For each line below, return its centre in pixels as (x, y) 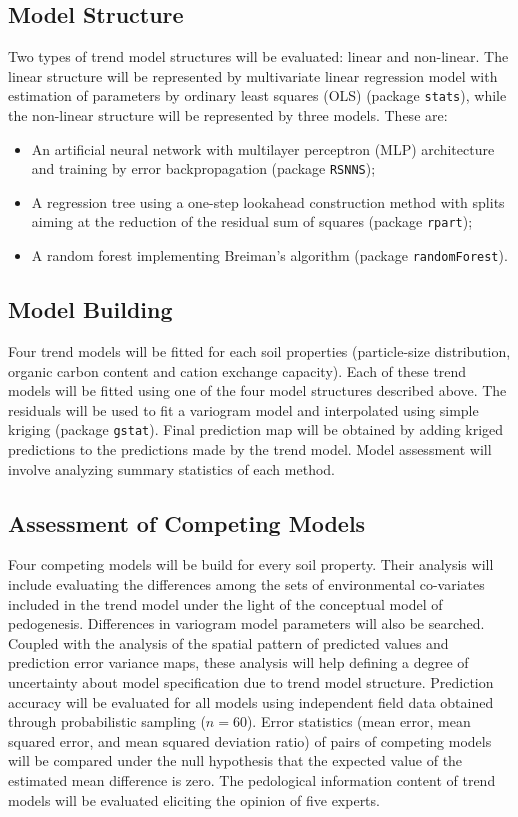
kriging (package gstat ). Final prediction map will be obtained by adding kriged (256, 429)
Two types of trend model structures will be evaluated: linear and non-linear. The (258, 56)
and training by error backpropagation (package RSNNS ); (203, 168)
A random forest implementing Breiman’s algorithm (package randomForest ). (269, 255)
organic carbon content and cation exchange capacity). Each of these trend (237, 370)
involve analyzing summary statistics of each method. (171, 468)
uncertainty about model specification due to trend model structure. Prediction (251, 681)
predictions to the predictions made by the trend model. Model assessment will (250, 449)
